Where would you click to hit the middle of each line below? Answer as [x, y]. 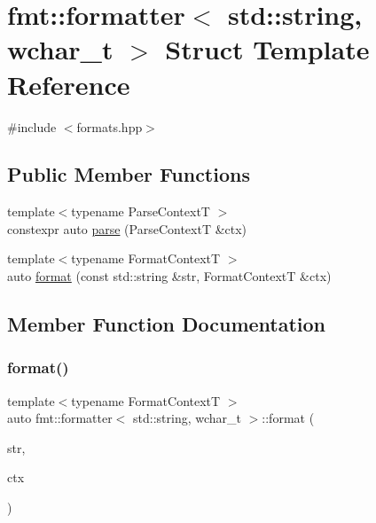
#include [32, 126]
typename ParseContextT [141, 211]
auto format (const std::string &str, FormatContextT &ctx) [169, 276]
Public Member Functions [129, 174]
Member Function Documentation [167, 324]
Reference [69, 84]
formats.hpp [110, 126]
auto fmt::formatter [60, 418]
